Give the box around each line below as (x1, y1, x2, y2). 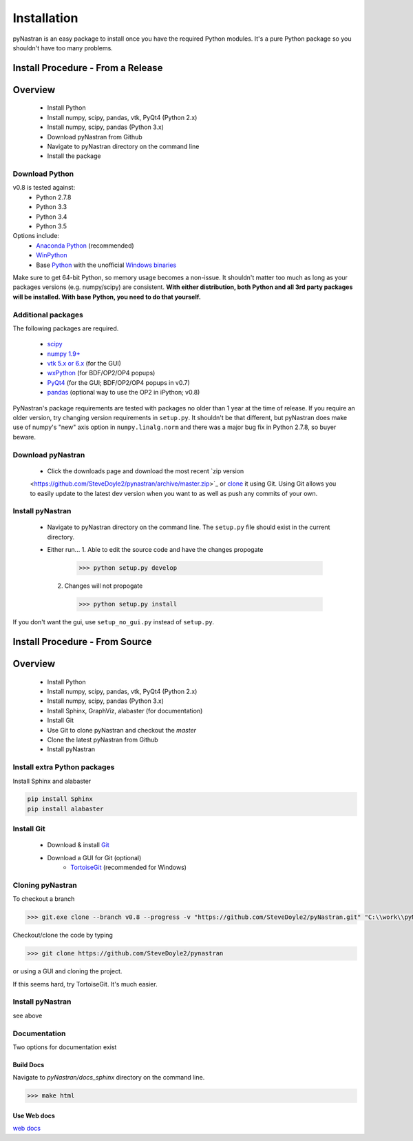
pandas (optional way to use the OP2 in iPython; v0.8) (47, 388, 200, 397)
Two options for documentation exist (12, 1042, 117, 1051)
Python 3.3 (36, 203, 67, 211)
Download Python (12, 169, 74, 179)
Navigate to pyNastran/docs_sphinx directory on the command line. (12, 1073, 205, 1082)
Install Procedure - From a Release (12, 62, 163, 74)
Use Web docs (12, 1111, 55, 1120)
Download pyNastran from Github (47, 132, 142, 141)
